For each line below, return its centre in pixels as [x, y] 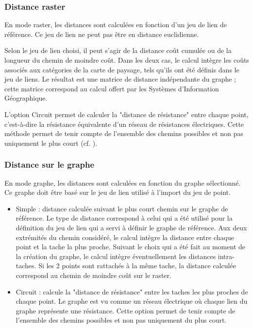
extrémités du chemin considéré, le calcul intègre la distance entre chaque [125, 237]
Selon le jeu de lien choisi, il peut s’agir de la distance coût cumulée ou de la [118, 50]
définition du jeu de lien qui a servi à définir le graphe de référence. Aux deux [131, 227]
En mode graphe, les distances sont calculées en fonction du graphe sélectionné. [123, 182]
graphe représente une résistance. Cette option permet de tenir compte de [126, 310]
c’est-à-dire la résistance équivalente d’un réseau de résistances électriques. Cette [124, 124]
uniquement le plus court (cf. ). [51, 143]
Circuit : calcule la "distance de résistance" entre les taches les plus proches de [132, 291]
